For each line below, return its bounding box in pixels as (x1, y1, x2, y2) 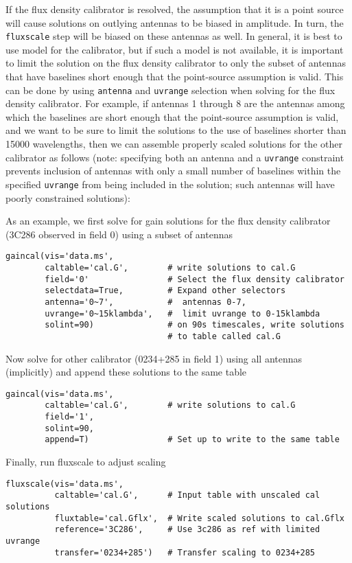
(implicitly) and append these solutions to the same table (5, 365, 247, 379)
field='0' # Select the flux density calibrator (45, 274, 344, 284)
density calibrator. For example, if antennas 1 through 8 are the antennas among (5, 96, 345, 111)
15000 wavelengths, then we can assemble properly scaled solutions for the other (5, 137, 342, 151)
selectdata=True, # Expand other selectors (45, 286, 286, 296)
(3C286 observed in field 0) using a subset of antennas (5, 227, 233, 241)
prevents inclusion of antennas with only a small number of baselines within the (5, 163, 341, 178)
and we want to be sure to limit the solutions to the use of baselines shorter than (5, 123, 347, 137)
